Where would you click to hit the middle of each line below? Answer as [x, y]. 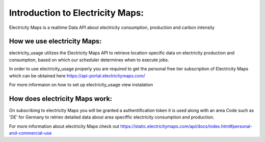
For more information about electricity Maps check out [64, 126]
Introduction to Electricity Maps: [77, 13]
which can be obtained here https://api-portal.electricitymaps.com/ [77, 75]
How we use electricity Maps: [55, 41]
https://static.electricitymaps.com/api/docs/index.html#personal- [186, 126]
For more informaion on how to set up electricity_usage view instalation [81, 85]
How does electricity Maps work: [61, 99]
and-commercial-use [30, 133]
